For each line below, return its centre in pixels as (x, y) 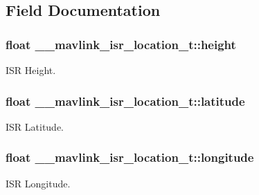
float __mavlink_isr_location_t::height (121, 44)
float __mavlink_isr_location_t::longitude (130, 157)
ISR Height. (31, 70)
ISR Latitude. (35, 126)
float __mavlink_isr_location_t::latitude (125, 101)
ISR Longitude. (38, 183)
